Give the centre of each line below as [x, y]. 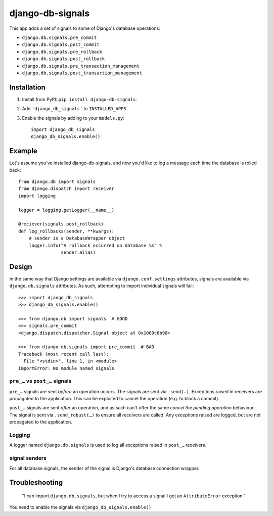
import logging [37, 196]
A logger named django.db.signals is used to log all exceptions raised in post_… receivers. [108, 445]
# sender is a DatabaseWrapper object [77, 238]
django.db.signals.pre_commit [59, 37]
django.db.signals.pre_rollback [62, 52]
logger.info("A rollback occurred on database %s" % [96, 245]
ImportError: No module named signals [66, 368]
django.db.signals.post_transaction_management [82, 73]
